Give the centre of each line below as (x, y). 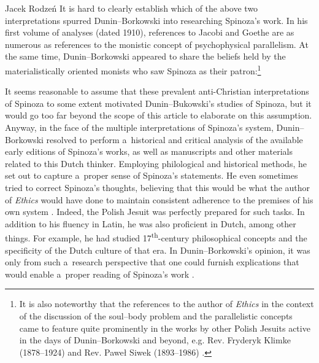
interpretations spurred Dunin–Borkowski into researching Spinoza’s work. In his (156, 20)
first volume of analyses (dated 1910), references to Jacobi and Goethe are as (150, 32)
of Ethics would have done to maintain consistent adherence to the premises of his (159, 199)
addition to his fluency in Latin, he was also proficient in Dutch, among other (151, 223)
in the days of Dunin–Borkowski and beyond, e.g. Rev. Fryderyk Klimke (155, 340)
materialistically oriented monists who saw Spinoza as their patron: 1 (133, 69)
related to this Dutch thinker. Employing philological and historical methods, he (156, 163)
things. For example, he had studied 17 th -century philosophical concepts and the (156, 237)
